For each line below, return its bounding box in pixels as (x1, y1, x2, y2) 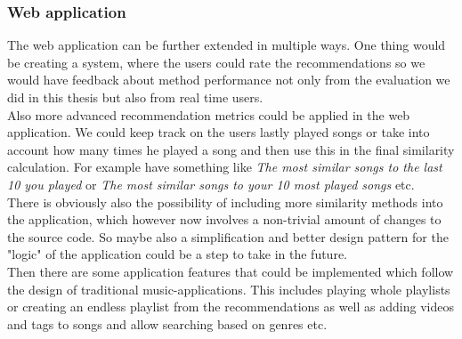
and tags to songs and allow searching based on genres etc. (7, 314, 328, 333)
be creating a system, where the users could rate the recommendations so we (7, 52, 426, 71)
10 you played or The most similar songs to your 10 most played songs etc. (7, 174, 415, 193)
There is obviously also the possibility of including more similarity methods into (7, 192, 443, 211)
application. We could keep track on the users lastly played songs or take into (7, 123, 430, 141)
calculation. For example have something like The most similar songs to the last (7, 157, 442, 176)
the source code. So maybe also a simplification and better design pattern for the (7, 227, 449, 246)
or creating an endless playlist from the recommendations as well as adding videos (7, 297, 454, 316)
